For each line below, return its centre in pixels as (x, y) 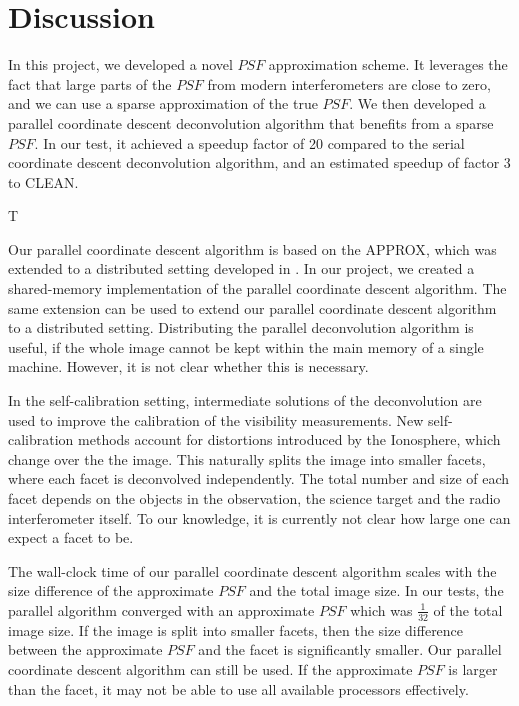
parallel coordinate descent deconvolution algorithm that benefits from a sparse (251, 122)
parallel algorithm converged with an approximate (161, 609)
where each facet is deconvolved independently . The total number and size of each (259, 478)
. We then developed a (417, 103)
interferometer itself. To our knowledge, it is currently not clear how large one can (259, 517)
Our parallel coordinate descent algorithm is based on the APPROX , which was (252, 248)
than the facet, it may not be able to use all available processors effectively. (238, 688)
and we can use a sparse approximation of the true (163, 103)
